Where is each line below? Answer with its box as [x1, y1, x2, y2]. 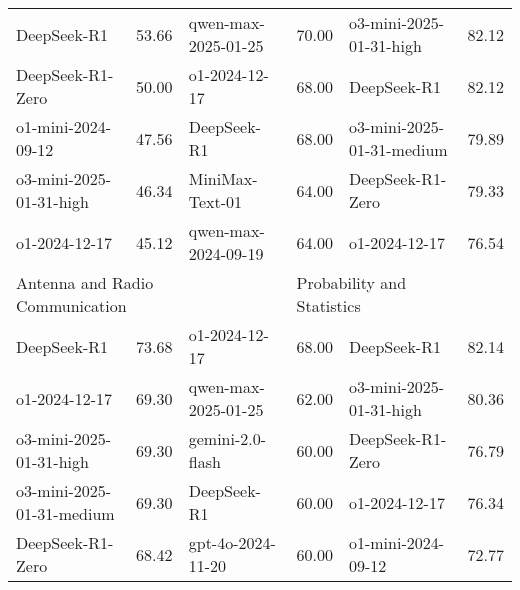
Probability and [296, 271, 407, 294]
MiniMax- [188, 167, 258, 190]
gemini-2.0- [188, 427, 267, 450]
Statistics [296, 294, 361, 317]
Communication [16, 294, 127, 317]
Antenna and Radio [16, 271, 154, 294]
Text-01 [188, 190, 243, 213]
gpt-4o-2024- [188, 531, 276, 554]
